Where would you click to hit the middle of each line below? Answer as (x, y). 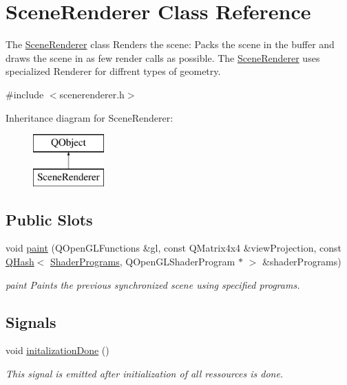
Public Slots (49, 219)
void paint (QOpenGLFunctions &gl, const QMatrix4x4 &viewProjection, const (173, 248)
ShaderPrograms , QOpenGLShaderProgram (143, 262)
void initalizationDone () (57, 350)
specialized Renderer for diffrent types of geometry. (113, 71)
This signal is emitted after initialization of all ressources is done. (145, 374)
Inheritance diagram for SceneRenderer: (90, 117)
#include (25, 94)
